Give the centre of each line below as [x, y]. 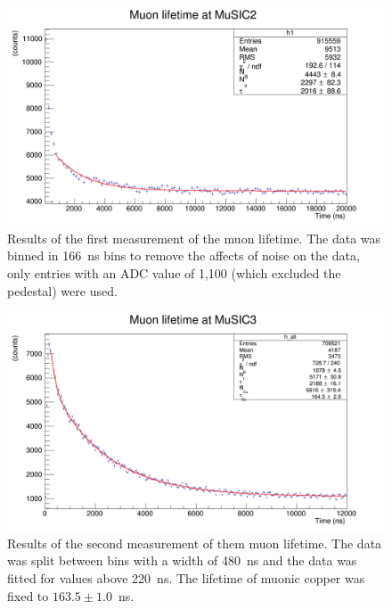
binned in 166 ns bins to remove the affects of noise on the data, [184, 255]
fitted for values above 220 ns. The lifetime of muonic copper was [186, 578]
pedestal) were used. [62, 290]
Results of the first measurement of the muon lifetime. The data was [194, 238]
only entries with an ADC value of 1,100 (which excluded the [174, 272]
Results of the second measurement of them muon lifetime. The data [195, 543]
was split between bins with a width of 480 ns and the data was [182, 560]
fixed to [28, 595]
